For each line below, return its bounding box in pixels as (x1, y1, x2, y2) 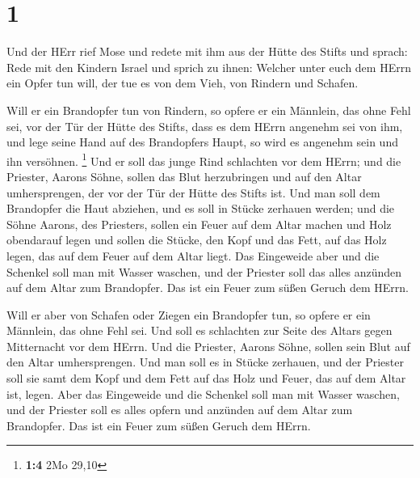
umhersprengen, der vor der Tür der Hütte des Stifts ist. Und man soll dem (6, 184, 380, 201)
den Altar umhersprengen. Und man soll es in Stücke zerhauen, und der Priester (6, 353, 404, 370)
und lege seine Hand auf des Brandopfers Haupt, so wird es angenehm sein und (6, 133, 398, 150)
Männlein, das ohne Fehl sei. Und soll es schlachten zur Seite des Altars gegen (6, 322, 393, 339)
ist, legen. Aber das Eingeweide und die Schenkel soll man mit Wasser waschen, (6, 385, 400, 402)
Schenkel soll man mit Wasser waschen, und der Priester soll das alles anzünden (6, 263, 401, 280)
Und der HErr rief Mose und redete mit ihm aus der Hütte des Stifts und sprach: (6, 43, 408, 60)
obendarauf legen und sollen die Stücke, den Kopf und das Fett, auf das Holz (6, 231, 387, 248)
